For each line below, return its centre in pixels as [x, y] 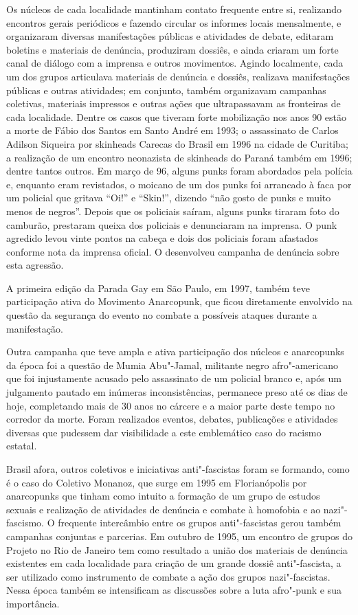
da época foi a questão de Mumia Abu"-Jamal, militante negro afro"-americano [172, 365]
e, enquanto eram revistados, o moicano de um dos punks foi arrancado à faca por [179, 184]
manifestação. [35, 328]
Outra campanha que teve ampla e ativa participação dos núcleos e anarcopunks [175, 351]
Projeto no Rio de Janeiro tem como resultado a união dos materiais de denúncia [177, 549]
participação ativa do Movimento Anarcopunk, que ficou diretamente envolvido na [179, 301]
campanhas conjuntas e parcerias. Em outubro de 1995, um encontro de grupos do [179, 536]
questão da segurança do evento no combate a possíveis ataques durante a [162, 315]
